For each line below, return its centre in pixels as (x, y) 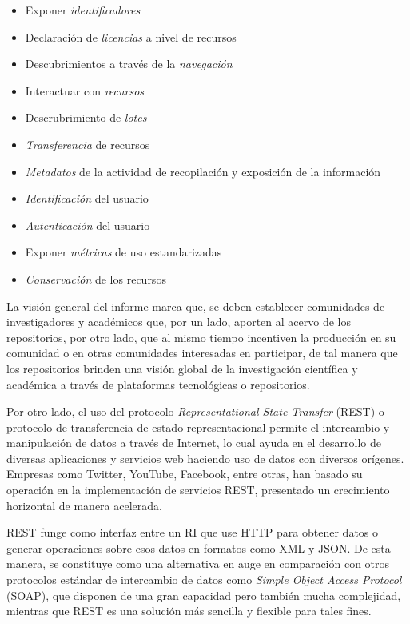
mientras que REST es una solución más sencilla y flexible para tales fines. (189, 611)
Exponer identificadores (83, 10)
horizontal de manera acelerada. (84, 505)
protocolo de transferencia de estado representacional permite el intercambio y (198, 427)
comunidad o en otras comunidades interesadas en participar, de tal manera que (202, 353)
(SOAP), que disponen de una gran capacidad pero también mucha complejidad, (204, 595)
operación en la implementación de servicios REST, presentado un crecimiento (198, 490)
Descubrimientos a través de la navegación (129, 64)
